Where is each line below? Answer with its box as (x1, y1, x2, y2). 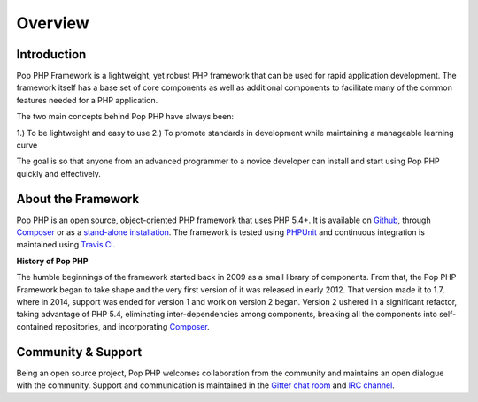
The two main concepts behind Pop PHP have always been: (16, 111, 235, 122)
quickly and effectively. (16, 168, 102, 178)
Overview (16, 13, 89, 33)
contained (16, 321, 53, 331)
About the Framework (16, 191, 140, 207)
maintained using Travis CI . (16, 239, 116, 250)
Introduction (16, 47, 87, 62)
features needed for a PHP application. (16, 95, 158, 105)
